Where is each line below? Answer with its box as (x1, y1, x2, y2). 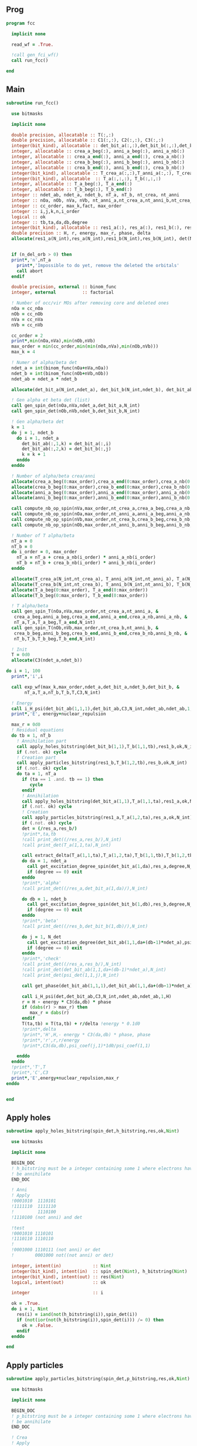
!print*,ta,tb (21, 831, 57, 837)
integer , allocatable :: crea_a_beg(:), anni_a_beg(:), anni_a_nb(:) (11, 148, 185, 155)
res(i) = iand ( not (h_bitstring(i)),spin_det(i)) (16, 1311, 138, 1318)
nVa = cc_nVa (11, 316, 43, 322)
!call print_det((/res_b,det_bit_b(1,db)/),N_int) (21, 923, 148, 929)
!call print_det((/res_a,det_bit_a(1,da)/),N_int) (21, 885, 148, 891)
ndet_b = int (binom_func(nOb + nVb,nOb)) (11, 370, 109, 376)
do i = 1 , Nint (11, 1306, 49, 1312)
